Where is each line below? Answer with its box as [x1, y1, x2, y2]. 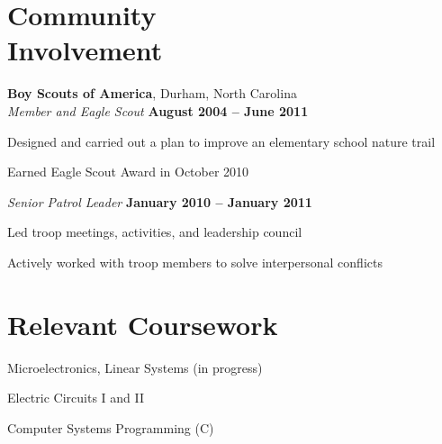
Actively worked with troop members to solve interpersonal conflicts [7, 252, 383, 271]
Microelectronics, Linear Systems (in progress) [7, 358, 263, 376]
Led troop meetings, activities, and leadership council [7, 222, 302, 241]
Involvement [7, 32, 163, 68]
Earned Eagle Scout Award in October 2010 [7, 162, 249, 181]
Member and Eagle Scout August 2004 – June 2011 [7, 101, 309, 120]
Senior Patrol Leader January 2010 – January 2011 [7, 192, 312, 211]
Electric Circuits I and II [7, 388, 145, 407]
